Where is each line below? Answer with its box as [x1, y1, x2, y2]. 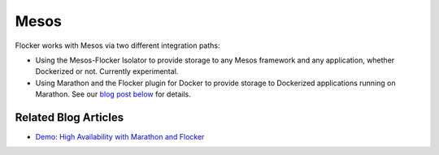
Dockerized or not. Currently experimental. [35, 67, 179, 76]
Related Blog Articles [15, 110, 124, 124]
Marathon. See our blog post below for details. [35, 89, 191, 99]
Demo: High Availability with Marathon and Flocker [35, 132, 205, 142]
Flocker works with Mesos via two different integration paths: [15, 41, 220, 50]
